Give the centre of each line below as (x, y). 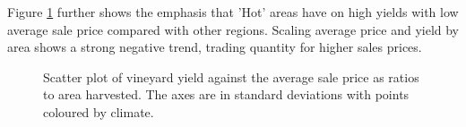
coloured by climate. (99, 111)
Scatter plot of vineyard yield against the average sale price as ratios (231, 76)
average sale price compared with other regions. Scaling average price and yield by (233, 29)
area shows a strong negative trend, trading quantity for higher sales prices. (215, 47)
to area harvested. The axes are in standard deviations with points (226, 94)
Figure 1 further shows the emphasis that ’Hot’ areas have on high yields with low (233, 12)
